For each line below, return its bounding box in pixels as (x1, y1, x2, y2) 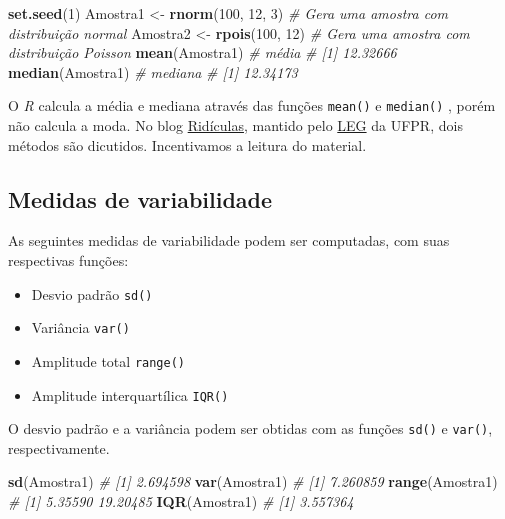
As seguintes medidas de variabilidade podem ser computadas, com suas (8, 230, 450, 251)
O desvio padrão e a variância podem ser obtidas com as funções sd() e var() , (8, 418, 493, 439)
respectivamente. (8, 437, 110, 458)
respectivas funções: (8, 250, 129, 271)
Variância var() (31, 317, 130, 338)
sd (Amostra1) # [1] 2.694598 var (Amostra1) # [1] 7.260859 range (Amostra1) (8, 471, 498, 492)
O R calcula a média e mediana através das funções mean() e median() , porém (8, 95, 496, 116)
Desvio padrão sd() (31, 283, 153, 304)
